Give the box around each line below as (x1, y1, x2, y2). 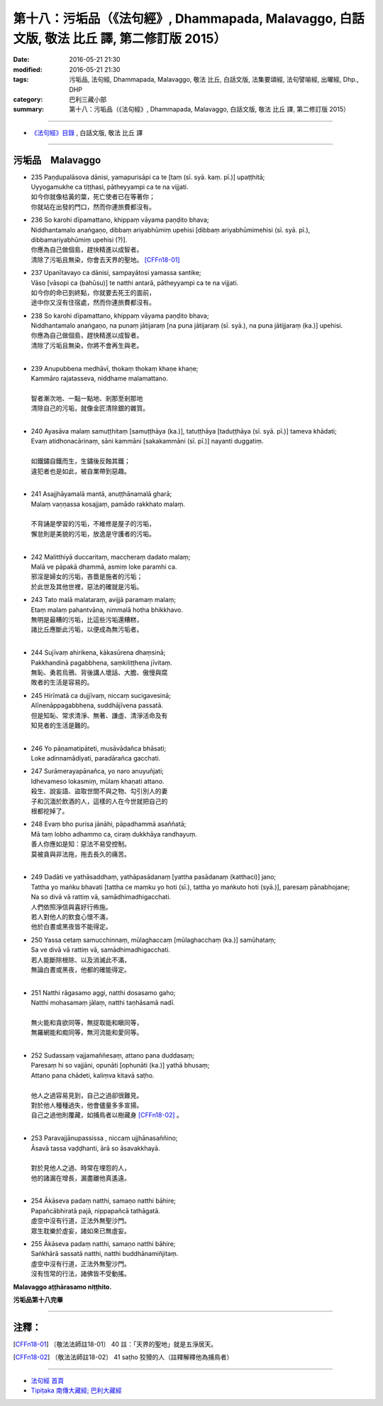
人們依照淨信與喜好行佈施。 (30, 903, 112, 911)
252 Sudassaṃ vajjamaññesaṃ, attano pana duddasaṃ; (30, 1051, 195, 1060)
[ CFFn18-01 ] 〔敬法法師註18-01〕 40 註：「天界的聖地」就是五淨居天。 (13, 1340, 218, 1348)
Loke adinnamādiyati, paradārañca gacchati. (30, 754, 161, 763)
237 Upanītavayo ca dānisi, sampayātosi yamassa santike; (30, 269, 201, 277)
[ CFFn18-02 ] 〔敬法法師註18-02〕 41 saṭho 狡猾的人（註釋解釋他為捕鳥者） (13, 1353, 233, 1361)
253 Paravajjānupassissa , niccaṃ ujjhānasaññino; (30, 1134, 178, 1142)
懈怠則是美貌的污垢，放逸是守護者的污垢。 (30, 530, 155, 538)
